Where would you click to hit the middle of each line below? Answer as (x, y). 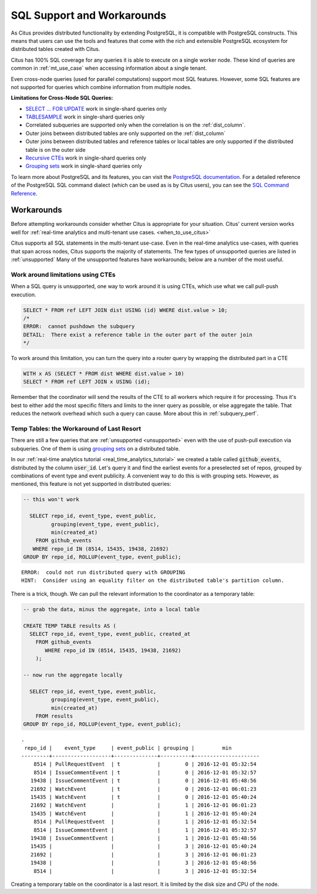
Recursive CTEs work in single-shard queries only (86, 158)
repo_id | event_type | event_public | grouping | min (128, 748)
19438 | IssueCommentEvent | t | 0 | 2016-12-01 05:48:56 (143, 781)
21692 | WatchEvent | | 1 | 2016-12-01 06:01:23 (143, 805)
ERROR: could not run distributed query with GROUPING (103, 573)
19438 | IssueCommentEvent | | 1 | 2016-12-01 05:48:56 (143, 838)
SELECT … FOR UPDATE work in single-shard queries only (96, 109)
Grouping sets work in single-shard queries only (84, 166)
